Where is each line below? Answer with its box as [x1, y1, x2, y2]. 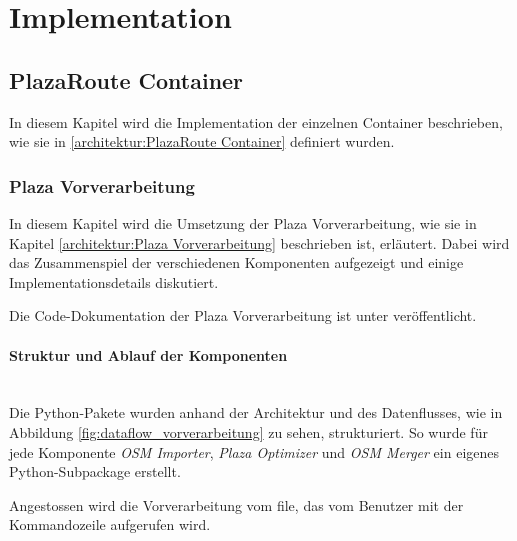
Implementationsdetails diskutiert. [9, 271, 219, 292]
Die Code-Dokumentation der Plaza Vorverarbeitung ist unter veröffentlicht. [9, 305, 477, 326]
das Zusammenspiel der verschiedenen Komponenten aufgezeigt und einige [9, 252, 464, 273]
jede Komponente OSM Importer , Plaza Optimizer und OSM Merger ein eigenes [9, 441, 500, 462]
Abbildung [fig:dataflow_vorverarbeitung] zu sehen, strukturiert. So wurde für [9, 421, 488, 442]
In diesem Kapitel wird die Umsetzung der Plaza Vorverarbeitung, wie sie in [9, 212, 477, 233]
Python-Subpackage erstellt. [9, 461, 181, 482]
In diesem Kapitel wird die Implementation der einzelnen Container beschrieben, [9, 111, 503, 132]
